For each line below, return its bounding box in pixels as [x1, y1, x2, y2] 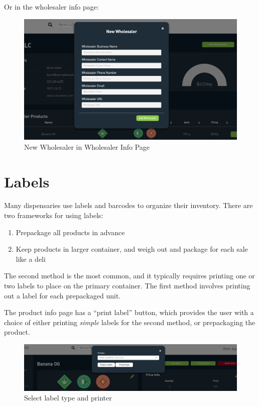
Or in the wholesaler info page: [4, 2, 99, 12]
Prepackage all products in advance [16, 227, 125, 237]
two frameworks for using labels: [4, 210, 103, 221]
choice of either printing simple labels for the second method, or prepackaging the [4, 317, 255, 327]
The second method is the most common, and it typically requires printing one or [4, 270, 255, 281]
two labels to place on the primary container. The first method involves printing [4, 280, 250, 291]
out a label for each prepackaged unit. [4, 290, 121, 300]
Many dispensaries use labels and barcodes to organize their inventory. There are [4, 200, 253, 211]
